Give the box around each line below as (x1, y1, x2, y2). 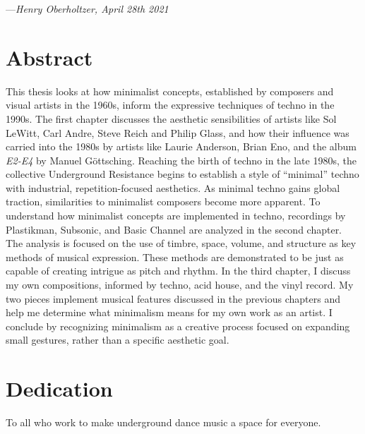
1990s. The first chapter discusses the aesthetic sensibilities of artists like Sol (6, 111, 337, 126)
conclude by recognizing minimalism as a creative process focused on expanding (6, 318, 350, 333)
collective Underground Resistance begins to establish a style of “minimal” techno (6, 167, 359, 181)
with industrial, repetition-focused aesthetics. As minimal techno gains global (6, 180, 340, 195)
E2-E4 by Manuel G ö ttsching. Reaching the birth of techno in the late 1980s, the (6, 152, 357, 167)
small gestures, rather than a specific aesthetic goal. (6, 332, 229, 347)
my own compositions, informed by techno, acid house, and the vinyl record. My (6, 277, 354, 292)
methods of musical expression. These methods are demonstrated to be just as (6, 249, 344, 264)
